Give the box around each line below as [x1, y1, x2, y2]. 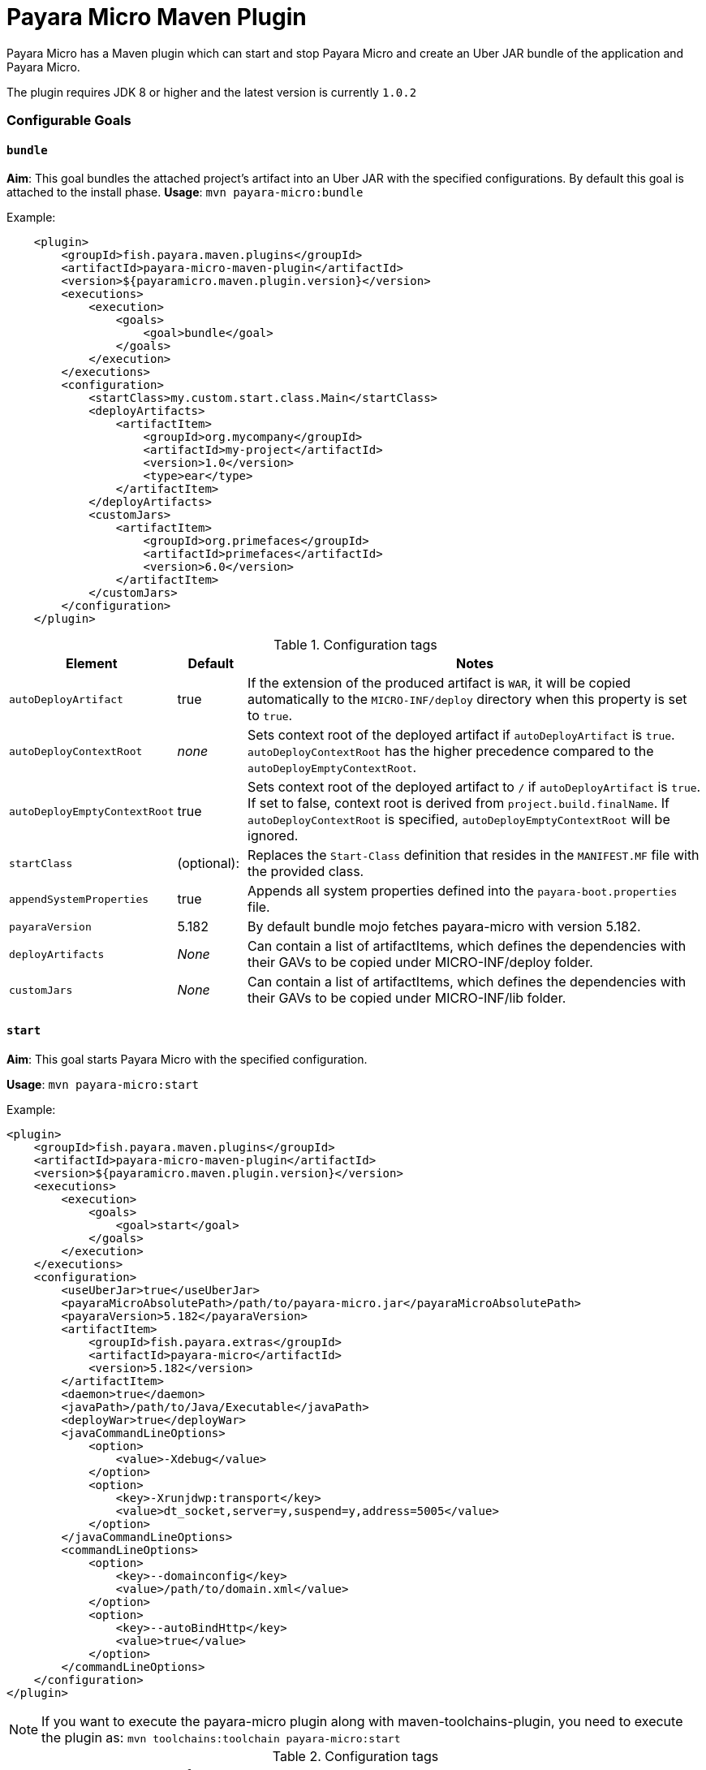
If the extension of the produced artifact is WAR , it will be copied [248, 675, 631, 692]
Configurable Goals [6, 112, 131, 129]
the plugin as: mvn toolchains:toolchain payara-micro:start [41, 1729, 401, 1746]
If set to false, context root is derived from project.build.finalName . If [248, 795, 670, 812]
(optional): [177, 855, 240, 872]
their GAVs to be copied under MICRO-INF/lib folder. [248, 990, 566, 1007]
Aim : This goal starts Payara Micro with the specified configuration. [6, 1051, 368, 1066]
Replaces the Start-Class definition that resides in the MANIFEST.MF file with [248, 847, 700, 864]
